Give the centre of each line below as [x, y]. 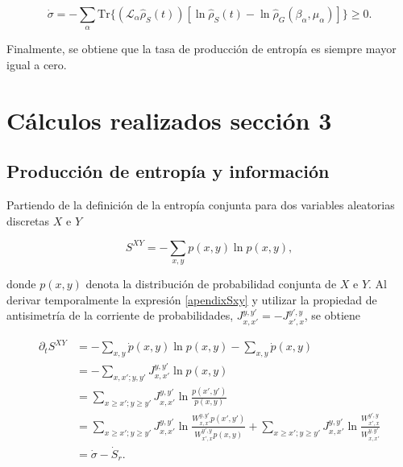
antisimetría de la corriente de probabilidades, [120, 315]
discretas [28, 220]
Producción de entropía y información [168, 171]
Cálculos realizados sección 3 [169, 120]
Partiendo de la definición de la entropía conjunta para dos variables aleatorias [201, 205]
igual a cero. [37, 64]
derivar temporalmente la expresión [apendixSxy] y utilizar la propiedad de [192, 299]
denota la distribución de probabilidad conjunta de [211, 284]
